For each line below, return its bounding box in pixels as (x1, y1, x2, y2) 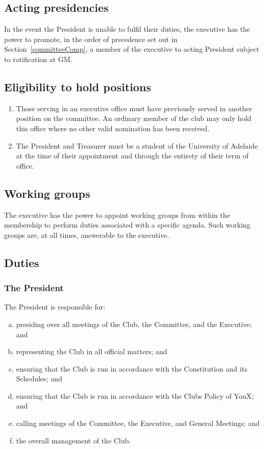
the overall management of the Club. (16, 435, 131, 445)
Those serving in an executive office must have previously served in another (16, 103, 252, 113)
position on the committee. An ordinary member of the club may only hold (16, 113, 252, 124)
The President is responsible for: (4, 301, 105, 312)
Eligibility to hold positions (4, 78, 151, 94)
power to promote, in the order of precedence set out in (4, 33, 178, 44)
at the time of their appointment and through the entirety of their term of (16, 150, 249, 161)
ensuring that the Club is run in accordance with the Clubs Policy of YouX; (16, 390, 254, 401)
